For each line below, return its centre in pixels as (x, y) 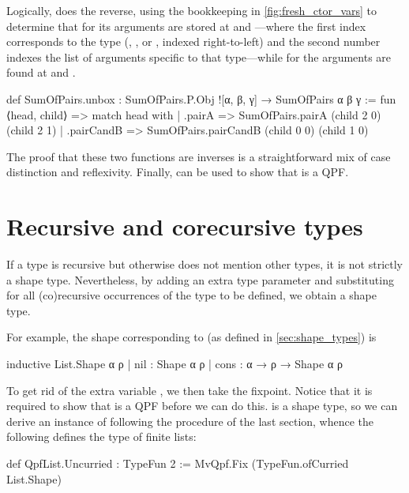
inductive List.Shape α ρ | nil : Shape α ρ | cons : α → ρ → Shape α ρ (174, 364)
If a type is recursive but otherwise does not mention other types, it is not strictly (204, 264)
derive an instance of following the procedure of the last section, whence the (190, 421)
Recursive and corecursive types (185, 226)
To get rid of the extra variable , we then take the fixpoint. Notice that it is (189, 390)
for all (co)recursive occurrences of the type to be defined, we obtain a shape (192, 295)
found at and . (41, 72)
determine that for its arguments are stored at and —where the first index (186, 26)
